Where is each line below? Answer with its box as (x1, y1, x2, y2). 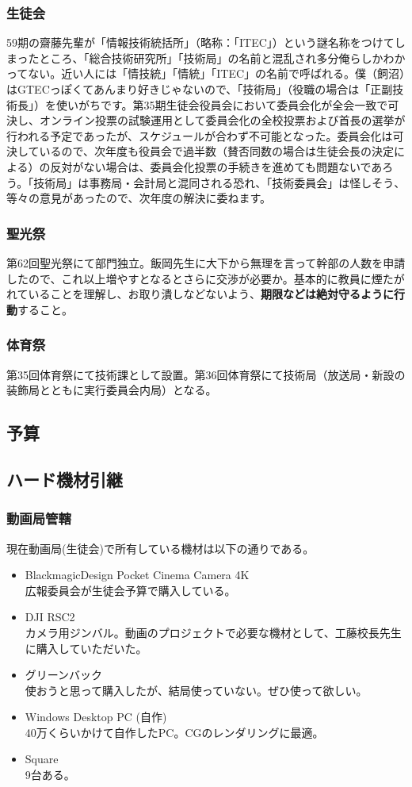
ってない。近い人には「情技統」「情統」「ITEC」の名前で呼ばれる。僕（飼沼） (6, 65, 406, 82)
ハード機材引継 (6, 466, 123, 491)
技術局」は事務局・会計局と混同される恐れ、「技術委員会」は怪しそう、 (33, 174, 406, 190)
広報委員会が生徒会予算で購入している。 (25, 582, 236, 598)
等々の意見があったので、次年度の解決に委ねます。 (6, 190, 272, 206)
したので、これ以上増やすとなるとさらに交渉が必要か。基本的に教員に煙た (6, 270, 394, 286)
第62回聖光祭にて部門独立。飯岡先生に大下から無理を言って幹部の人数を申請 (6, 254, 406, 271)
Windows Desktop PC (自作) (25, 708, 167, 725)
